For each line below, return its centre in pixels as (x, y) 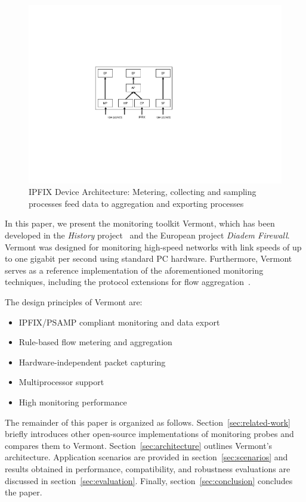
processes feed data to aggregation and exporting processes (136, 203)
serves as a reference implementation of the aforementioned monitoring (134, 270)
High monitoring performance (73, 402)
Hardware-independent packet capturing (92, 362)
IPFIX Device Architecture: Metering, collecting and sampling (143, 192)
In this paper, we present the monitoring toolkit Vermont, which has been (140, 223)
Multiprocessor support (61, 382)
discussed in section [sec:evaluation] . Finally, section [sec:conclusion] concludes (149, 480)
